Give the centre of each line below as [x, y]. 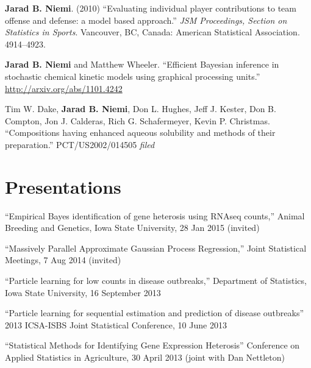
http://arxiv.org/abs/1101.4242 [64, 88]
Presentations [63, 186]
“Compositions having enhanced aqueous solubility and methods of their [140, 133]
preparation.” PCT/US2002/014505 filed [80, 144]
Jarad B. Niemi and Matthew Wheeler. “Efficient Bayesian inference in [142, 64]
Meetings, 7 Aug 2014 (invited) [63, 260]
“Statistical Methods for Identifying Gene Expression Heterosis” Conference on [152, 345]
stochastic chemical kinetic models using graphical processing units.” [133, 76]
